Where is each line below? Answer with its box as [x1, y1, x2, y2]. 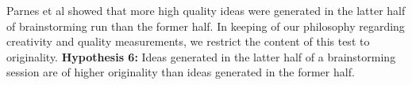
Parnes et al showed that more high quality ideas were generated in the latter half [6, 2, 406, 18]
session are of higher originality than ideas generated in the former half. [6, 64, 355, 80]
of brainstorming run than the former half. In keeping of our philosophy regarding [6, 17, 405, 34]
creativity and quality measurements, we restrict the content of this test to [6, 33, 370, 50]
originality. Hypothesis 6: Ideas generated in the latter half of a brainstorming [6, 48, 396, 65]
